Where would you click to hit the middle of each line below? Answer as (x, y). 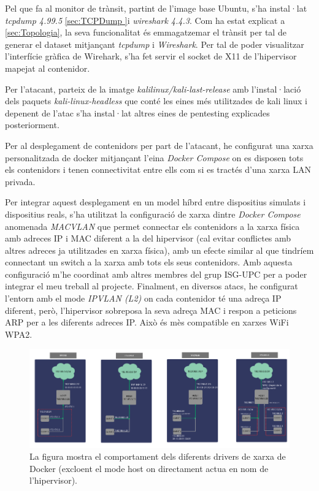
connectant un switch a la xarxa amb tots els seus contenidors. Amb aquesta (149, 262)
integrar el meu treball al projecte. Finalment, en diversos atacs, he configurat (152, 286)
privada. (20, 181)
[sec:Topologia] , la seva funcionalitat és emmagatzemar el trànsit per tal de (146, 32)
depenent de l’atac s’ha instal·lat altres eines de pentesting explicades (137, 112)
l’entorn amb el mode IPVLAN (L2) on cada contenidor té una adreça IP (143, 298)
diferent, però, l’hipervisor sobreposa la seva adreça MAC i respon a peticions (151, 310)
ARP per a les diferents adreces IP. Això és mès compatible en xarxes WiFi (147, 322)
